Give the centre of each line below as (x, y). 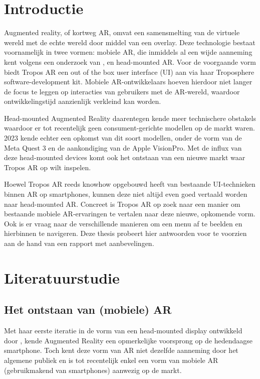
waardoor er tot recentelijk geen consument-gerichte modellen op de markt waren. (129, 128)
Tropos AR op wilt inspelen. (48, 167)
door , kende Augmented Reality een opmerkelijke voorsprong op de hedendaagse (128, 340)
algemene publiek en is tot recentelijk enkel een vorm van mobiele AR (111, 360)
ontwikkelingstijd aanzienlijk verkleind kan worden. (83, 101)
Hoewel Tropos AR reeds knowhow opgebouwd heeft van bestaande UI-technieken (130, 184)
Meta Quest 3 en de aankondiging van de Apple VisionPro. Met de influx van (123, 147)
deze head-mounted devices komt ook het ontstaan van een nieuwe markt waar (125, 157)
